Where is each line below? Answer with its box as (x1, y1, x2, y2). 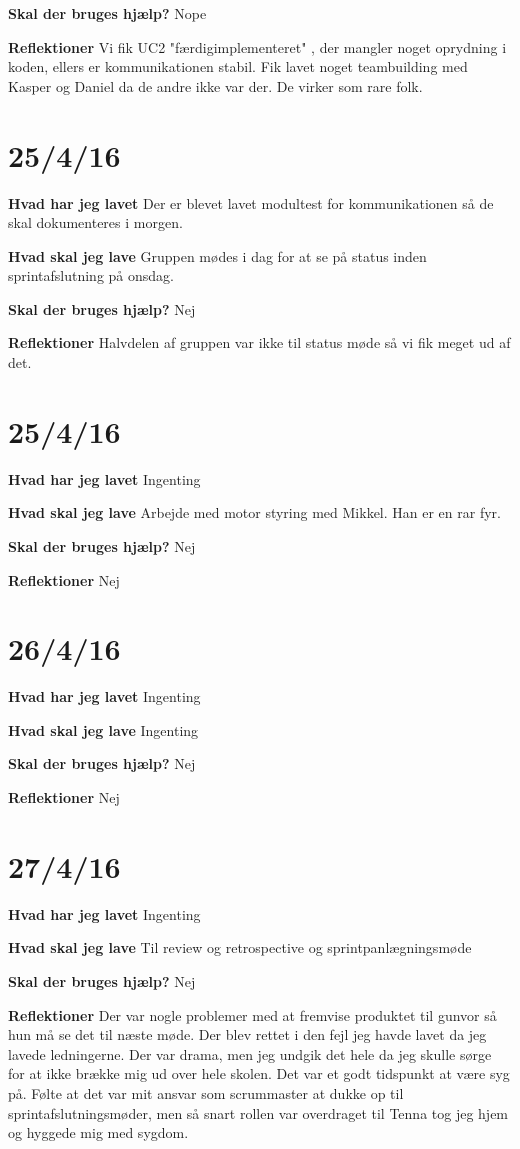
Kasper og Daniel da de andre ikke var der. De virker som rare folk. (8, 75, 423, 96)
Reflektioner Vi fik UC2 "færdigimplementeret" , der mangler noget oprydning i (8, 36, 507, 57)
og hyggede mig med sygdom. (8, 1122, 189, 1143)
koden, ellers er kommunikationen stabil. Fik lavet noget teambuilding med (8, 56, 468, 77)
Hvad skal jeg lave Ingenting (8, 719, 199, 740)
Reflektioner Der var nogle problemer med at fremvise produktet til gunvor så (8, 1004, 497, 1025)
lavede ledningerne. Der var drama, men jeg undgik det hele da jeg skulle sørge (8, 1043, 492, 1064)
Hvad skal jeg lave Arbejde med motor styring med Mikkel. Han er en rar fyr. (8, 502, 501, 523)
